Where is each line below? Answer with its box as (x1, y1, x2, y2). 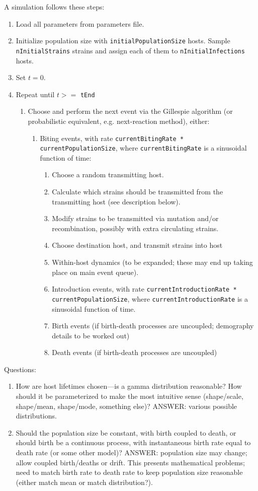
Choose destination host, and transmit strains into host (52, 240, 223, 250)
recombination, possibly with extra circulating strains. (52, 223, 219, 233)
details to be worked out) (52, 330, 130, 340)
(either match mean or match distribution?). (16, 476, 153, 487)
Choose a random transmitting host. (52, 169, 164, 180)
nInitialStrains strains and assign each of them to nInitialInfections (16, 45, 245, 55)
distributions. (16, 410, 57, 421)
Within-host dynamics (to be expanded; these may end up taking (52, 257, 253, 267)
